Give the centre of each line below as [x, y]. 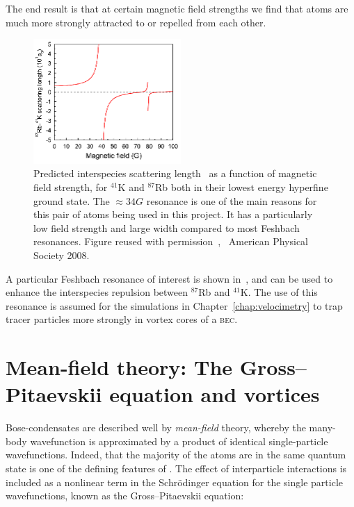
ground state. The [72, 200]
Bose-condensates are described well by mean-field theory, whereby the [156, 427]
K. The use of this [279, 292]
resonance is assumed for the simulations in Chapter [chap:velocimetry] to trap [174, 305]
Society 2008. [62, 255]
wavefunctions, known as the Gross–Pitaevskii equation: [125, 496]
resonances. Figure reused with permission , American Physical [171, 241]
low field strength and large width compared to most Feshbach [167, 227]
